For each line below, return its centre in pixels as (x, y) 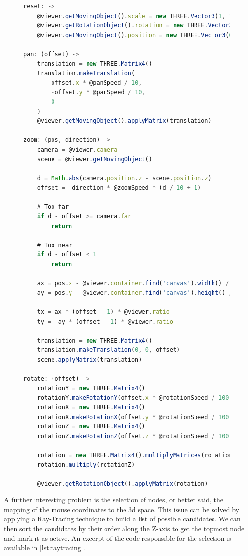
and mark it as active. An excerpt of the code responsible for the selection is (118, 538)
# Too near (55, 245)
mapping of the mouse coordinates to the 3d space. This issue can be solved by (122, 509)
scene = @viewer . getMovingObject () (95, 159)
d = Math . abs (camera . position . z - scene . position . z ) (124, 178)
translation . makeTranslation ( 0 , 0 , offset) (109, 350)
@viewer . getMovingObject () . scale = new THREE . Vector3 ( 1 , (131, 16)
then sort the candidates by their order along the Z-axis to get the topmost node (124, 528)
